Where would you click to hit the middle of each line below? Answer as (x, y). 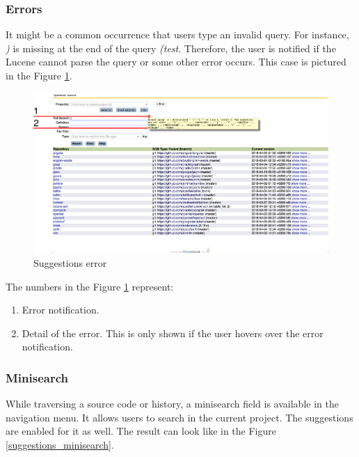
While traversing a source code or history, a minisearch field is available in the (172, 404)
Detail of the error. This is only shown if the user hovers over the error (173, 333)
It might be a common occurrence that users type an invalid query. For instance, (177, 34)
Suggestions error (70, 263)
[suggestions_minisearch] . (60, 444)
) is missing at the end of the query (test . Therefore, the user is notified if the (171, 48)
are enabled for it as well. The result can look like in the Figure (141, 431)
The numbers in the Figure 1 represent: (90, 286)
